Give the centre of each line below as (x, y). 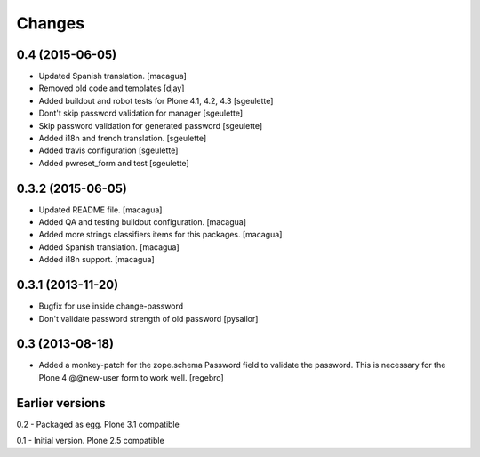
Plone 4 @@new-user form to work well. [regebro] (131, 377)
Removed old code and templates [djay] (112, 88)
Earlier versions (61, 403)
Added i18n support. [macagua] (96, 260)
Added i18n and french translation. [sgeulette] (123, 139)
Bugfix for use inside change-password (111, 306)
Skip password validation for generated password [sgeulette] (151, 125)
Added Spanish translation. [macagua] (109, 247)
